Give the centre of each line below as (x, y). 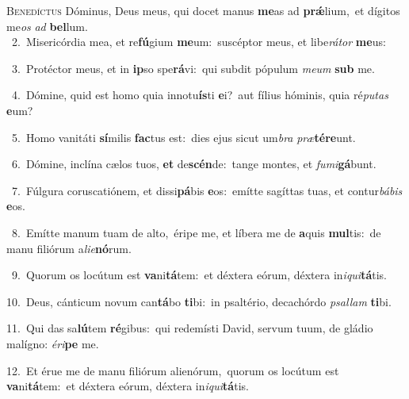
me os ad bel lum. (47, 26)
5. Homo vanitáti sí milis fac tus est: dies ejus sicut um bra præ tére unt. (183, 137)
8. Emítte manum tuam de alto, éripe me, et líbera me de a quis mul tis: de (196, 232)
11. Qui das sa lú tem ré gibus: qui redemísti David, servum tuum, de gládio (190, 328)
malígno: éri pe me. (53, 343)
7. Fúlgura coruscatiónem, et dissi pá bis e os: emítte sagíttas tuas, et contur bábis (207, 190)
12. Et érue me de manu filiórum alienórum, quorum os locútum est (173, 370)
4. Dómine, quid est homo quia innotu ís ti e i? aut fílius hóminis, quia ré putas (200, 95)
